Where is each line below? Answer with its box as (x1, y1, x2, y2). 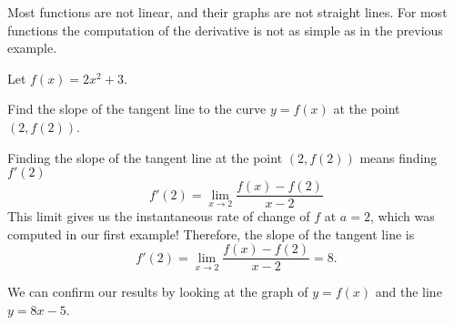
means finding (359, 147, 438, 167)
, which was (369, 207, 435, 226)
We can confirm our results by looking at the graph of (7, 282, 308, 301)
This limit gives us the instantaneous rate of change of (7, 207, 310, 226)
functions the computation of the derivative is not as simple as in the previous (7, 20, 443, 39)
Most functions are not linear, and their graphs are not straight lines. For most (7, 3, 448, 21)
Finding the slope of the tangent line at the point (7, 147, 283, 167)
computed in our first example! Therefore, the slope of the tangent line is (7, 224, 415, 243)
